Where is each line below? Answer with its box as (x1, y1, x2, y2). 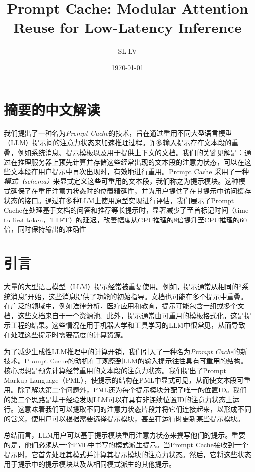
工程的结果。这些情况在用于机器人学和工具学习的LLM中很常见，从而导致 (10, 320, 246, 330)
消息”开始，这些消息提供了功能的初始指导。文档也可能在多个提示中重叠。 (10, 291, 248, 301)
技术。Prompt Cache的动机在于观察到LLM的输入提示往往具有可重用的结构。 (4, 356, 248, 366)
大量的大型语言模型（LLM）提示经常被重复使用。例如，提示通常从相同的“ (4, 281, 242, 292)
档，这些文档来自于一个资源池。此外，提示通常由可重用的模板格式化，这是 (4, 310, 244, 320)
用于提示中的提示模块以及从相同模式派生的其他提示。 (4, 459, 176, 469)
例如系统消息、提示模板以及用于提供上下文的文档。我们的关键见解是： (17, 147, 244, 157)
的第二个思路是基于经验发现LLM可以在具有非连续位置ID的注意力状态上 (4, 394, 233, 404)
